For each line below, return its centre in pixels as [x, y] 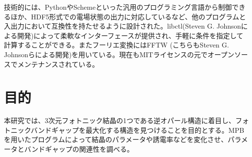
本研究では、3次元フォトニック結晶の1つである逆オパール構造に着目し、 [120, 120]
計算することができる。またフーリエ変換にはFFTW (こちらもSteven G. [117, 45]
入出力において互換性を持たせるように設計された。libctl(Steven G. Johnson [123, 26]
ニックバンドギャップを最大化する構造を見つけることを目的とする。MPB [127, 130]
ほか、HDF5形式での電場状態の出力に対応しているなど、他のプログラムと [128, 16]
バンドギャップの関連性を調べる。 [79, 149]
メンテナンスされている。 [58, 64]
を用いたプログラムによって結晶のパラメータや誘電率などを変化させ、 [116, 139]
